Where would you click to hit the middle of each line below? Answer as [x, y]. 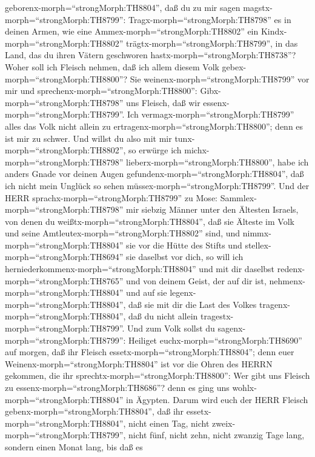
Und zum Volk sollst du [171, 328]
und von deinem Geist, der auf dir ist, [196, 280]
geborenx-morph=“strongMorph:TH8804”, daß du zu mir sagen [123, 7]
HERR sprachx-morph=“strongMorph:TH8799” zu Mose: [111, 197]
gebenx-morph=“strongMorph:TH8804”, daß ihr [94, 411]
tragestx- [217, 316]
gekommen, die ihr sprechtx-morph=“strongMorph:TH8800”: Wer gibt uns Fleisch [157, 375]
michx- [197, 150]
